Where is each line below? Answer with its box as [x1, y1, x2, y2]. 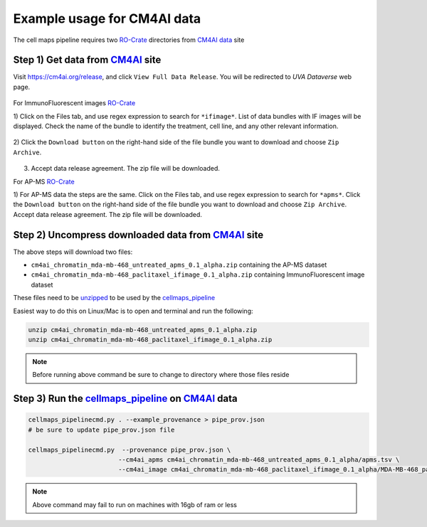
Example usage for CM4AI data [13, 11, 201, 26]
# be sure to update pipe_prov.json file [28, 425, 175, 434]
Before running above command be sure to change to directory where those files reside [32, 371, 290, 379]
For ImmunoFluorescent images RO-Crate [13, 99, 136, 107]
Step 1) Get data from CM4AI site [13, 54, 162, 66]
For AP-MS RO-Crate [13, 177, 75, 186]
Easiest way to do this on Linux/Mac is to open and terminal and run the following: [13, 307, 253, 315]
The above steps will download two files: [13, 247, 133, 256]
